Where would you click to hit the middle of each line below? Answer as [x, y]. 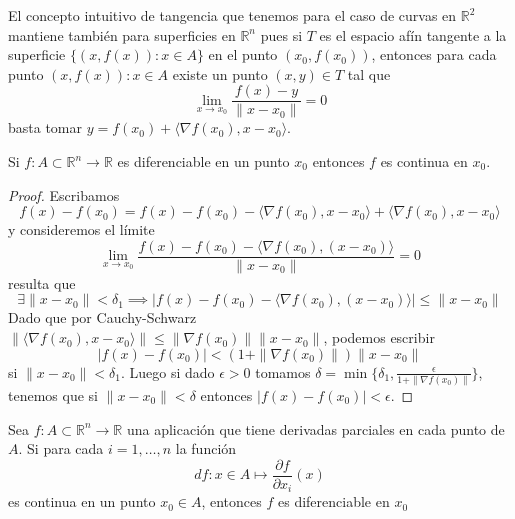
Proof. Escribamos [64, 194]
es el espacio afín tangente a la [413, 34]
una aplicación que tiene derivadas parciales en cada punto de [315, 428]
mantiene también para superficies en [122, 34]
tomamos [283, 371]
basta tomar [45, 127]
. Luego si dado [167, 371]
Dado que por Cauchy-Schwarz [102, 317]
